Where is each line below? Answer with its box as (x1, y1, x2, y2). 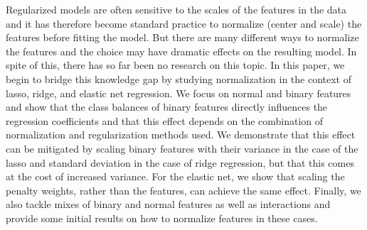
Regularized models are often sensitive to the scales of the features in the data (6, 2, 347, 16)
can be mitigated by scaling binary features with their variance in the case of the (6, 141, 358, 155)
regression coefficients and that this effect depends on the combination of (6, 113, 324, 128)
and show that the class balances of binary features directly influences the (6, 99, 328, 114)
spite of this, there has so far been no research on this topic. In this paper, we (6, 57, 345, 72)
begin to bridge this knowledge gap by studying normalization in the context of (6, 71, 351, 86)
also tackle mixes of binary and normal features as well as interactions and (6, 197, 331, 212)
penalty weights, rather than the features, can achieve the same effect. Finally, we (6, 182, 361, 197)
